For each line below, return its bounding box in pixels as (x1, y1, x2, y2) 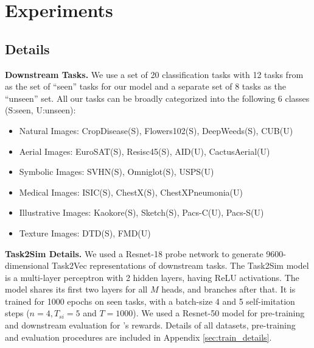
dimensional (5, 259, 49, 272)
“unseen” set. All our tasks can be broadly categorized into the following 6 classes (5, 91, 310, 104)
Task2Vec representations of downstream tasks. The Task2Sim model (52, 259, 309, 272)
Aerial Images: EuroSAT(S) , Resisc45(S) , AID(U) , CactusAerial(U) (19, 144, 270, 157)
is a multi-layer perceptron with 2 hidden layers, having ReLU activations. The (5, 271, 299, 283)
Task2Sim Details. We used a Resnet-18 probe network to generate (5, 247, 263, 260)
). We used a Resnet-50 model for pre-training (133, 307, 305, 319)
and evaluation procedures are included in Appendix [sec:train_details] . (5, 330, 272, 343)
